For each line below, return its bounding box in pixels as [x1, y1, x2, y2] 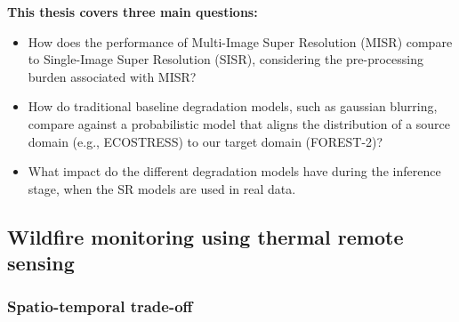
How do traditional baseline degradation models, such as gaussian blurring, [28, 97, 438, 116]
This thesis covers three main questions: [7, 3, 258, 20]
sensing [7, 249, 75, 277]
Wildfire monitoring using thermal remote [7, 222, 404, 250]
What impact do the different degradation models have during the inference [28, 162, 441, 181]
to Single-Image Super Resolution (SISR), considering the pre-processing [28, 50, 424, 68]
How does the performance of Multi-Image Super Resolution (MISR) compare [28, 32, 453, 51]
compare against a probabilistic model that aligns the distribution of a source [28, 114, 451, 133]
